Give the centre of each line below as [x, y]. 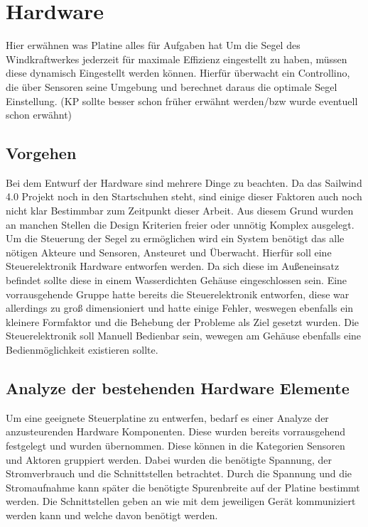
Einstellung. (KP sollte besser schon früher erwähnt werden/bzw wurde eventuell [182, 100]
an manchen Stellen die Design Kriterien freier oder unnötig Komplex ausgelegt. [180, 224]
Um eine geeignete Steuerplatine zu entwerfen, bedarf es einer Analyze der [167, 417]
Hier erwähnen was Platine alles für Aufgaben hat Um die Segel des [153, 45]
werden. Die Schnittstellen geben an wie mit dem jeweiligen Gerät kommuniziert [181, 501]
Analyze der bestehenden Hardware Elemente [178, 388]
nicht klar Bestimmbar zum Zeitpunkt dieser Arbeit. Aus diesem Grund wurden [180, 211]
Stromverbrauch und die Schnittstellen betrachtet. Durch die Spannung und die [179, 473]
